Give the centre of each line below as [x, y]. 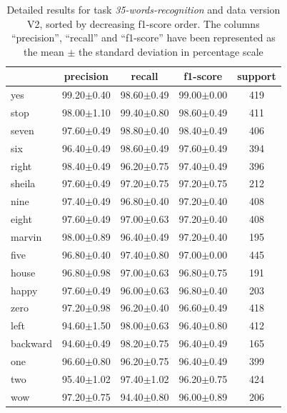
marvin [26, 236]
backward [31, 343]
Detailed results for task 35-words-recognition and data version [143, 9]
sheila [23, 183]
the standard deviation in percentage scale [171, 51]
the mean [44, 51]
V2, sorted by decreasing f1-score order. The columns [143, 23]
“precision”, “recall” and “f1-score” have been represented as [143, 38]
